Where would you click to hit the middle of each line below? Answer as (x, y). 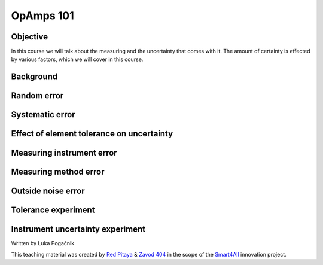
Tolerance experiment (53, 210)
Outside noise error (48, 191)
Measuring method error (58, 172)
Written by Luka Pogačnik (43, 243)
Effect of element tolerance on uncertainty (92, 134)
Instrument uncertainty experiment (78, 229)
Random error (37, 96)
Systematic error (43, 115)
